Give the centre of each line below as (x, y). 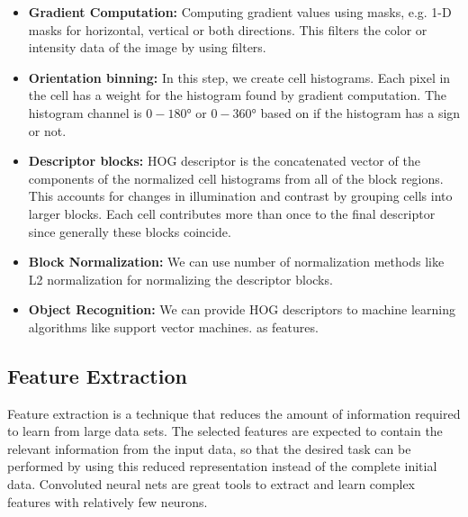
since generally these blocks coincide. (130, 231)
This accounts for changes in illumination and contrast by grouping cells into (240, 196)
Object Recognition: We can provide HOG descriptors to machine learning (242, 309)
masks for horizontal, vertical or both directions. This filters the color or (228, 29)
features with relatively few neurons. (108, 501)
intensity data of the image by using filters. (147, 47)
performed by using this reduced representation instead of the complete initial (222, 466)
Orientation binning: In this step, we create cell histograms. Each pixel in (239, 77)
